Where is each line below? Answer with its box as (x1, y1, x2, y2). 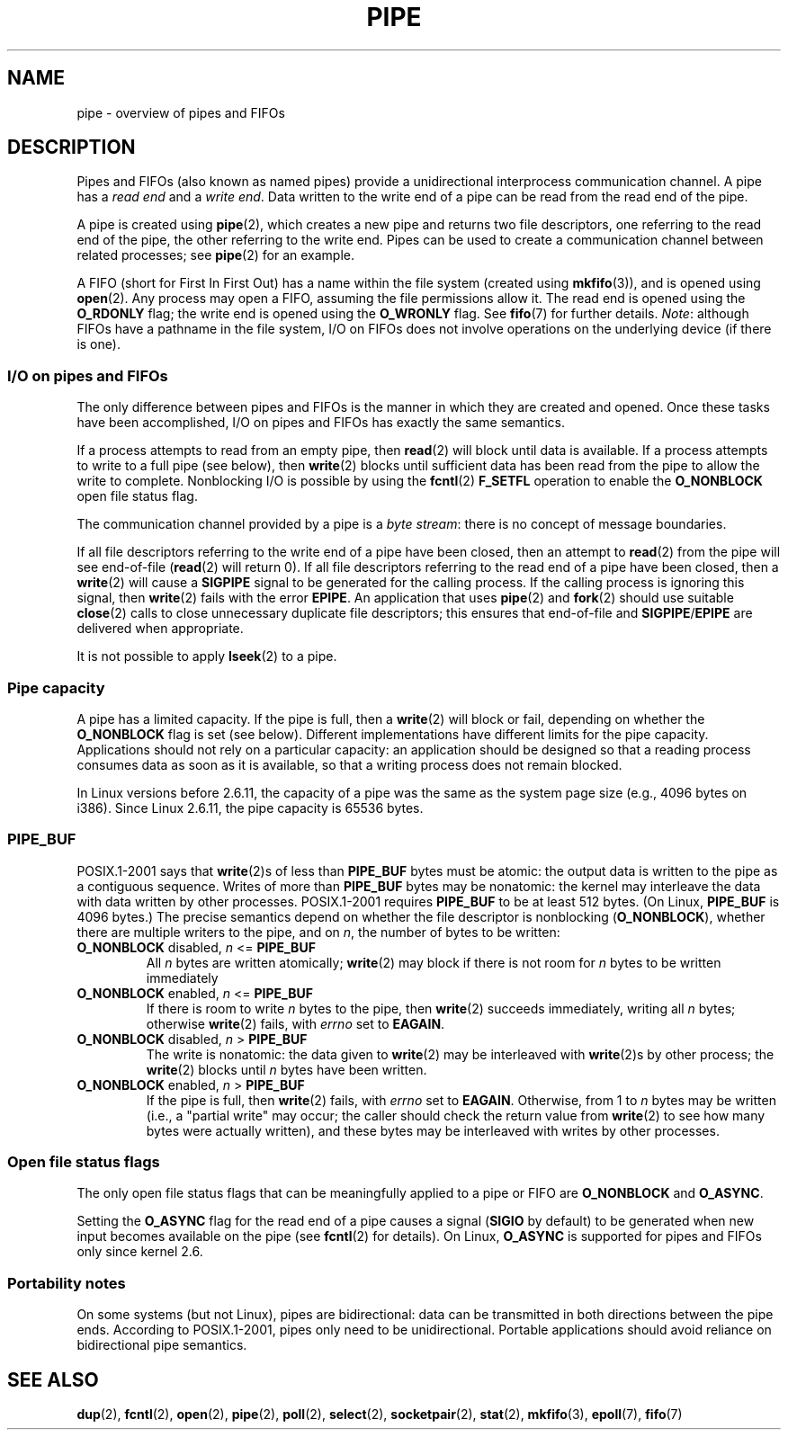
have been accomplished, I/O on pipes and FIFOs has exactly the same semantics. (76, 415, 565, 431)
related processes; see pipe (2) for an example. (76, 247, 354, 263)
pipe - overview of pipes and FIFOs (76, 104, 285, 120)
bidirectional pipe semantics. (76, 1337, 247, 1353)
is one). (76, 336, 121, 353)
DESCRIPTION (7, 136, 136, 159)
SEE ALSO (7, 1368, 99, 1391)
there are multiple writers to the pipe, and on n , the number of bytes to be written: (76, 924, 560, 940)
